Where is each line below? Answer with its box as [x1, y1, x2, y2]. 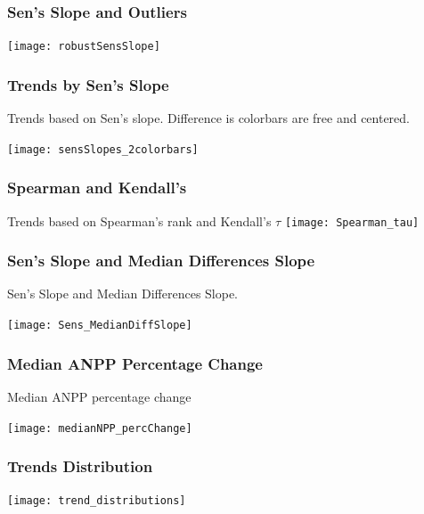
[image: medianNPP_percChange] [7, 421, 192, 435]
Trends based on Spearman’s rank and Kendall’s [7, 211, 272, 230]
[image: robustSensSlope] [7, 40, 160, 53]
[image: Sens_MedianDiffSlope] [7, 319, 192, 332]
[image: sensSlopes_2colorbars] [7, 143, 199, 156]
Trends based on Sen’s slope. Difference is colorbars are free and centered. [7, 109, 411, 127]
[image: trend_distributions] [7, 494, 186, 508]
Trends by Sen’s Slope [7, 73, 169, 95]
